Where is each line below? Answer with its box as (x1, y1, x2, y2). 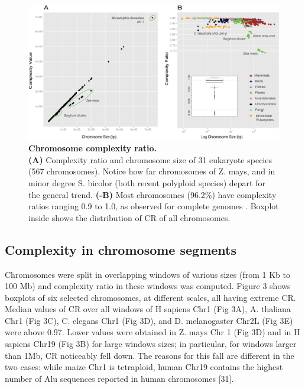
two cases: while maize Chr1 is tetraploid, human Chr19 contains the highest (5, 361, 283, 373)
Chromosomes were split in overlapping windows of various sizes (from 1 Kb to (5, 268, 290, 280)
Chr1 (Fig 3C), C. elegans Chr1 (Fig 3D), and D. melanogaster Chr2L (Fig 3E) (5, 314, 293, 326)
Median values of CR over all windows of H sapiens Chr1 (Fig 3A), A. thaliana (5, 303, 291, 315)
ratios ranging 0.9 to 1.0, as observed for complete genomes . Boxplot (28, 200, 279, 212)
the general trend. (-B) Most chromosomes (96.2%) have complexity (28, 188, 277, 200)
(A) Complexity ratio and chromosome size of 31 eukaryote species (28, 153, 272, 166)
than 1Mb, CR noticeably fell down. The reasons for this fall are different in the (5, 349, 294, 361)
